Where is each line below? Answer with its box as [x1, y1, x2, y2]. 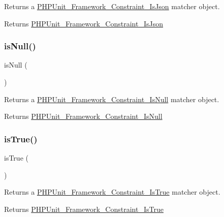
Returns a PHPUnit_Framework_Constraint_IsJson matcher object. [4, 1, 220, 11]
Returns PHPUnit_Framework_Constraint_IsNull [4, 111, 163, 121]
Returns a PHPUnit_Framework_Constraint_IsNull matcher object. [4, 94, 219, 104]
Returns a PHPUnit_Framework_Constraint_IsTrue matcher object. [4, 187, 220, 197]
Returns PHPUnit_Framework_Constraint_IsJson [4, 18, 163, 28]
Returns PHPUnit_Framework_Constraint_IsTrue [4, 203, 164, 214]
